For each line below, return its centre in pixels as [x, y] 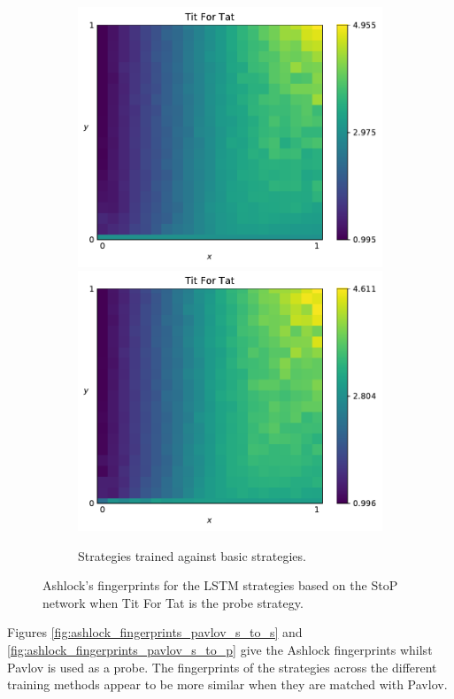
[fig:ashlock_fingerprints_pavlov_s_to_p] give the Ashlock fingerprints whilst [220, 649]
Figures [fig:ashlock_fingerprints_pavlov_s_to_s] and [155, 632]
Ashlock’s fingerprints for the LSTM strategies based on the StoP [220, 585]
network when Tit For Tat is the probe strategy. [173, 602]
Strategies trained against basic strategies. [192, 555]
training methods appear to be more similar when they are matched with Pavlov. [227, 684]
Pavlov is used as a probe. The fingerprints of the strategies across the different [222, 667]
